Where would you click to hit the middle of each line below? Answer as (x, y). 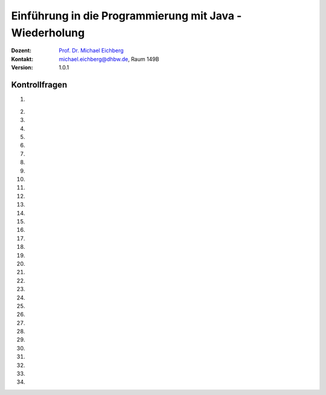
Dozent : (21, 51)
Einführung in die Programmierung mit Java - (126, 16)
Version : (22, 68)
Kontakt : (22, 59)
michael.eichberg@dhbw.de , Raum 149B (109, 59)
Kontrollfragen (39, 85)
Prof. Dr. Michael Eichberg (91, 51)
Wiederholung (48, 33)
